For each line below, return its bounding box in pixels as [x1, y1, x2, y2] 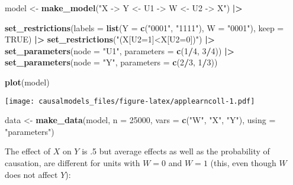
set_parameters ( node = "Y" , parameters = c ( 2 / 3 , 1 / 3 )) [5, 56, 218, 68]
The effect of [5, 145, 50, 157]
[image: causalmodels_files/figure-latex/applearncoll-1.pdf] [5, 97, 255, 105]
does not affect [5, 168, 58, 180]
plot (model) [5, 75, 50, 88]
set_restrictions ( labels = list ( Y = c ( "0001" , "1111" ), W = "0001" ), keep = [5, 21, 284, 34]
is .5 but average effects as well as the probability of [82, 145, 270, 157]
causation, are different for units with [5, 157, 140, 169]
